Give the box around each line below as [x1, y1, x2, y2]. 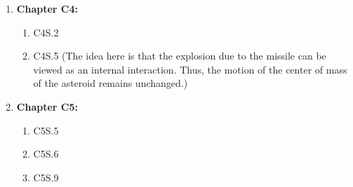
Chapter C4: [16, 1, 78, 15]
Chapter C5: [16, 99, 78, 113]
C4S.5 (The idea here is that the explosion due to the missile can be [33, 48, 326, 63]
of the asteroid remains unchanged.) [33, 76, 188, 90]
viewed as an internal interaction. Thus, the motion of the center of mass [33, 62, 347, 76]
